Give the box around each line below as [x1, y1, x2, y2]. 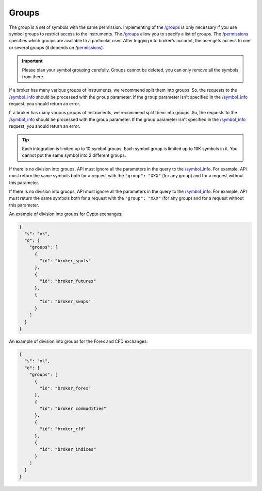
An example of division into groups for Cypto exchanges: [9, 211, 123, 217]
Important [22, 58, 43, 64]
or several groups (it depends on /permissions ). [9, 44, 104, 51]
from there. [22, 73, 45, 80]
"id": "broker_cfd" [39, 426, 86, 432]
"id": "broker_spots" [39, 258, 91, 264]
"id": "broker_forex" [39, 385, 91, 391]
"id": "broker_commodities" [39, 406, 107, 411]
